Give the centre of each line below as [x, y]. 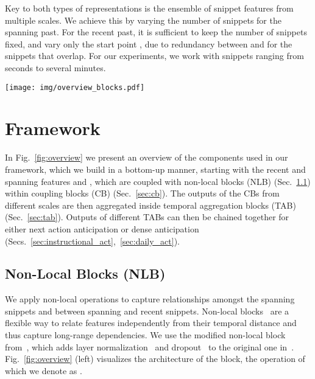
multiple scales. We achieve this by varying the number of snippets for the [143, 20]
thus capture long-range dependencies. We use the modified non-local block [145, 335]
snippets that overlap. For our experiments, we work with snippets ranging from [154, 56]
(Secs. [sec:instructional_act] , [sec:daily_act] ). [93, 241]
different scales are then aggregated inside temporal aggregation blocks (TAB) [150, 205]
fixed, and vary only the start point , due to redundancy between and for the [149, 43]
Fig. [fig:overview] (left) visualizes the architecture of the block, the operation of [155, 359]
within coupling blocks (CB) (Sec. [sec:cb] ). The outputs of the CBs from [142, 193]
